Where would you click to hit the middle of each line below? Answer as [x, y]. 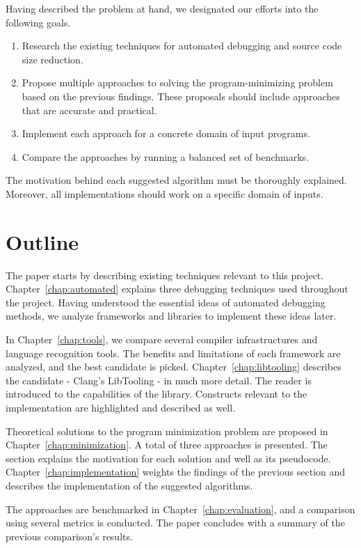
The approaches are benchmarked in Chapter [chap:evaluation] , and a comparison [180, 509]
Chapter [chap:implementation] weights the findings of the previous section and [176, 472]
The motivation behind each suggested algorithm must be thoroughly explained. [176, 180]
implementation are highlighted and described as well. [121, 407]
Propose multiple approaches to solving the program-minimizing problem [177, 83]
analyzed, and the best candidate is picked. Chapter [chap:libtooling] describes [174, 367]
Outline [42, 241]
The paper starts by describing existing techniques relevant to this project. [165, 275]
